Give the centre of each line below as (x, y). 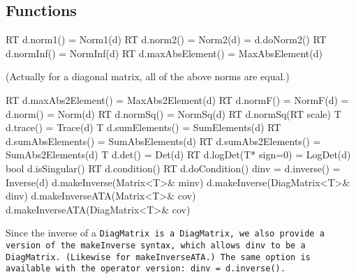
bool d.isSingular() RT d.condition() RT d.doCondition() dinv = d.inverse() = (173, 168)
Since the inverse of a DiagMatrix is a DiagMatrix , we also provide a (165, 233)
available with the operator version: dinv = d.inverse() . (146, 269)
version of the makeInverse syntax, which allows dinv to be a (156, 245)
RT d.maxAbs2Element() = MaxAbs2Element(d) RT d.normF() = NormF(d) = (177, 99)
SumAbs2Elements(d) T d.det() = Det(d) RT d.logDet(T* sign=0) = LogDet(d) (178, 154)
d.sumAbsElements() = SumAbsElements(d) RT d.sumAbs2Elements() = (163, 141)
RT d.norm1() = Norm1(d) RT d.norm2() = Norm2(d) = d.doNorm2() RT (166, 39)
